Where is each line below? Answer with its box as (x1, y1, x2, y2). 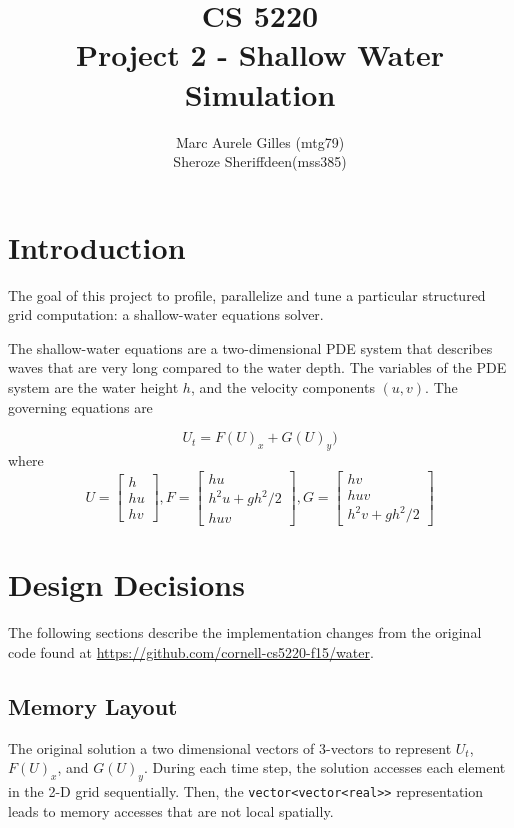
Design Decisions (8, 564, 245, 605)
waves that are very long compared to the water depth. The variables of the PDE (8, 357, 507, 378)
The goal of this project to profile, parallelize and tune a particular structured (8, 284, 486, 305)
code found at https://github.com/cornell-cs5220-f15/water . (8, 641, 374, 662)
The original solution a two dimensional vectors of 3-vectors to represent (8, 737, 452, 758)
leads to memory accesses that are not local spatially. (8, 800, 334, 821)
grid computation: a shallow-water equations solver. (8, 304, 324, 325)
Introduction (8, 226, 186, 267)
